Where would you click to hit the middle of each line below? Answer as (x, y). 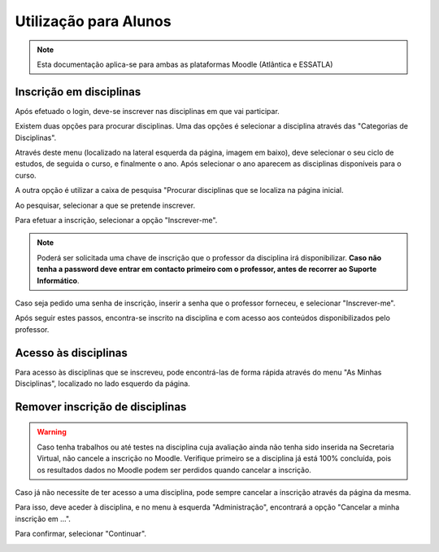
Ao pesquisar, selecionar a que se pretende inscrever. (105, 205)
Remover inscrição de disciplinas (101, 407)
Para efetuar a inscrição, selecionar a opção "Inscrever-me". (116, 220)
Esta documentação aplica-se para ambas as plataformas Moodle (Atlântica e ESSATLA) (185, 64)
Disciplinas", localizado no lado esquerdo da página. (102, 383)
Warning (52, 432)
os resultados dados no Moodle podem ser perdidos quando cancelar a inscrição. (174, 470)
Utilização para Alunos (93, 21)
